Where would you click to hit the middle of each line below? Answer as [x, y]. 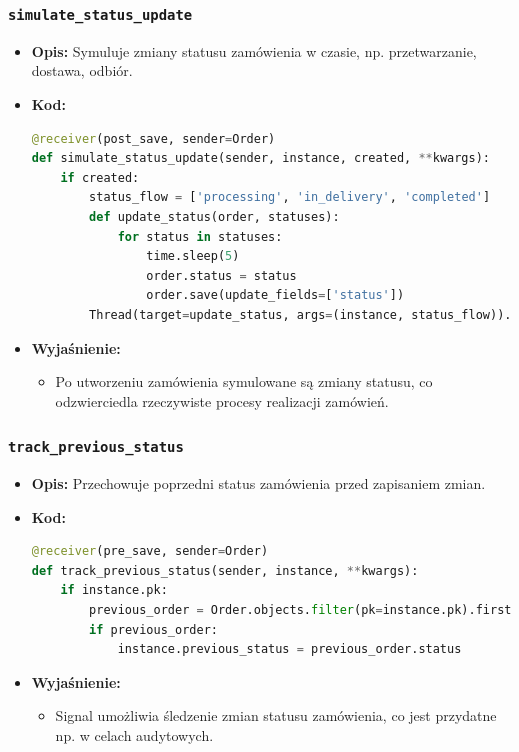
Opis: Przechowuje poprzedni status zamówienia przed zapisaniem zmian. [258, 483]
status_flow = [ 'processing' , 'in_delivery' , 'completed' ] [290, 197]
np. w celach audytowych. [134, 735]
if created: [100, 177]
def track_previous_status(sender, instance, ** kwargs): [225, 570]
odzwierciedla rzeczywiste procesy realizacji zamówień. [222, 400]
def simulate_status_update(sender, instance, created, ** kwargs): [260, 158]
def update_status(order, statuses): [214, 216]
